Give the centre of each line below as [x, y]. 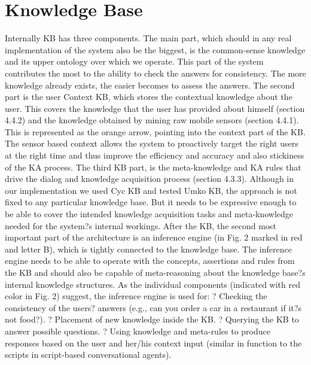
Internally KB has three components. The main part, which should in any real [148, 38]
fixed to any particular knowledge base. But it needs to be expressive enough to [151, 202]
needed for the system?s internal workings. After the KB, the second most [141, 225]
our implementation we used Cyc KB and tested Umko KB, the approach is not [151, 190]
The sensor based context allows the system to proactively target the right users [152, 143]
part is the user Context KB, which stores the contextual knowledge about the [149, 97]
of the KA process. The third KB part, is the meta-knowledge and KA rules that [153, 167]
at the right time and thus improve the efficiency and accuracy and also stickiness [155, 155]
